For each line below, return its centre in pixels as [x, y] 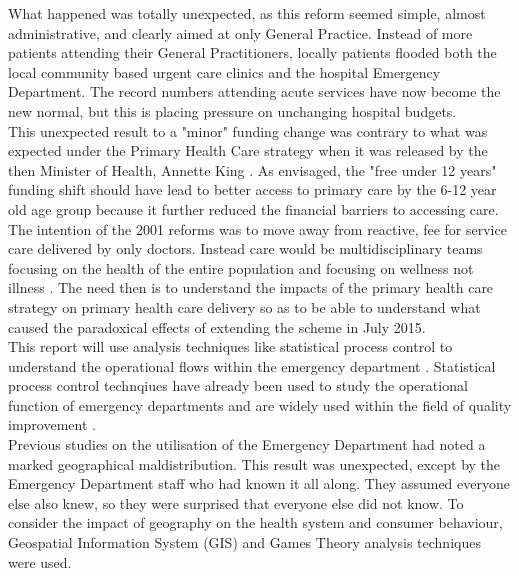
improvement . [52, 424]
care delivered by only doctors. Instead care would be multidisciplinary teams [245, 248]
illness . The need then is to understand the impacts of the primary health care [251, 287]
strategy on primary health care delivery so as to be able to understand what [244, 306]
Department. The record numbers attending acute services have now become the [254, 91]
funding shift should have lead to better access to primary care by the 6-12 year [252, 189]
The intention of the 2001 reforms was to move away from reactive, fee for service [257, 228]
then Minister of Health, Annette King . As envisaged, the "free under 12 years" [252, 169]
